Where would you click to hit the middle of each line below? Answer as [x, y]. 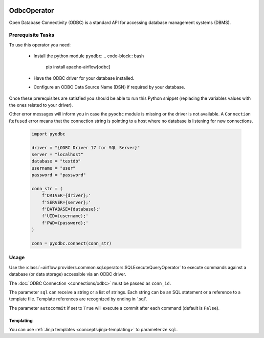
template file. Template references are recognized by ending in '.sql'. [78, 299]
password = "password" [59, 175]
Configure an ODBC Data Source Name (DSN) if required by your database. [109, 87]
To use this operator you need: [40, 45]
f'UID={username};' [65, 216]
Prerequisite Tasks [32, 35]
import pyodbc [48, 134]
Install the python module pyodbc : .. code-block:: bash [89, 56]
